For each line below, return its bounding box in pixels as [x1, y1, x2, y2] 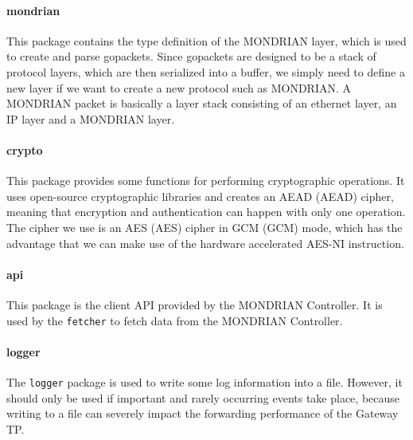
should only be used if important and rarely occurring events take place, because [6, 389, 400, 406]
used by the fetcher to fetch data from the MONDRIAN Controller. [6, 312, 343, 328]
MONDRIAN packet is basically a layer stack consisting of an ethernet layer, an [6, 95, 397, 112]
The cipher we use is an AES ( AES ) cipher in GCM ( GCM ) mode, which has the [6, 218, 403, 235]
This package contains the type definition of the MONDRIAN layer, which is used [6, 32, 407, 49]
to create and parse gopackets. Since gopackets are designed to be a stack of [6, 48, 376, 65]
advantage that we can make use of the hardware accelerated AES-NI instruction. [6, 234, 404, 251]
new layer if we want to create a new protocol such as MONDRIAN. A [6, 79, 352, 96]
